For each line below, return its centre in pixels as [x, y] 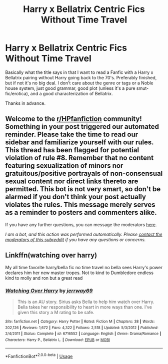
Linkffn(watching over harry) [51, 255]
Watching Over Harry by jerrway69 [49, 291]
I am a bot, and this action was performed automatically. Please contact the [84, 234]
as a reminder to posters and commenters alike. [81, 212]
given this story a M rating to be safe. [56, 312]
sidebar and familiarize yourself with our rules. [79, 143]
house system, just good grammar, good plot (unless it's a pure [70, 88]
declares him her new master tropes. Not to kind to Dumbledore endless [79, 273]
